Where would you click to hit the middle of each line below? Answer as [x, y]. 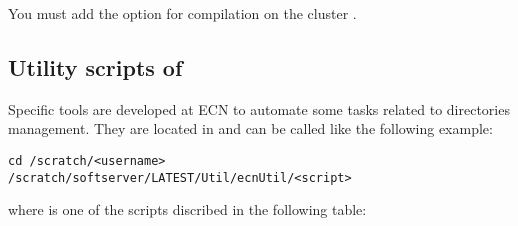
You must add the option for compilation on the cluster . [182, 13]
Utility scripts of [95, 66]
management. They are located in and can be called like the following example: [250, 128]
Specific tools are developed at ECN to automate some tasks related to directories [259, 108]
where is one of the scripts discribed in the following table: [187, 209]
